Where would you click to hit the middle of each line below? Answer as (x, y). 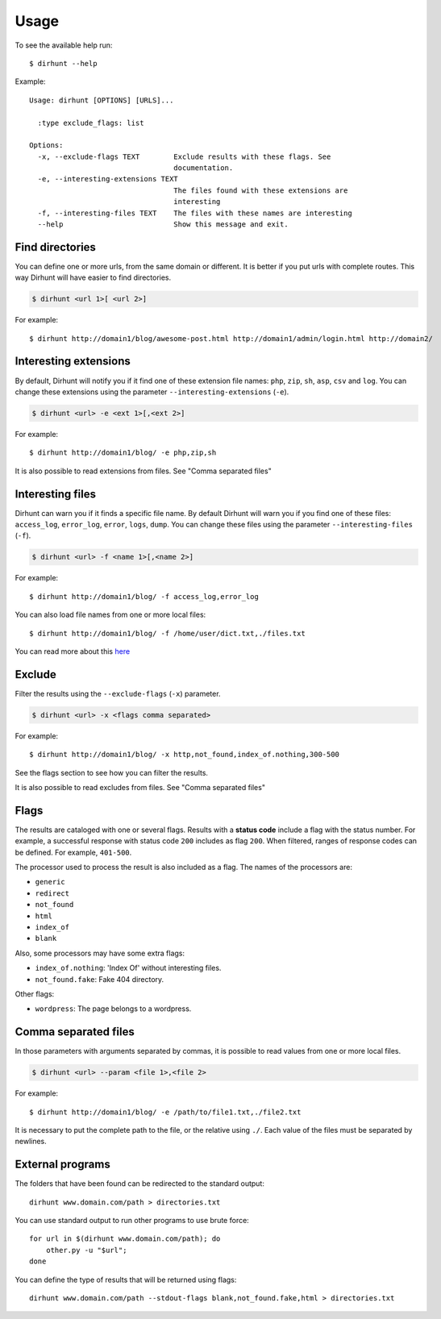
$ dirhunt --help (63, 63)
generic (50, 882)
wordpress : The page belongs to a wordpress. (113, 1009)
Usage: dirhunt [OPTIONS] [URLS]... (102, 100)
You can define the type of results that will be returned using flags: (126, 1279)
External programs (62, 1165)
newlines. (31, 1142)
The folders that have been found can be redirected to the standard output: (140, 1184)
